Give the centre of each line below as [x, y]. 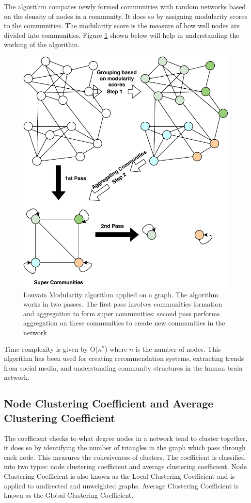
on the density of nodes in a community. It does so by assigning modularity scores [125, 16]
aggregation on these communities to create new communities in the [124, 323]
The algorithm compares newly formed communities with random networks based [125, 6]
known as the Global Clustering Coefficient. [69, 495]
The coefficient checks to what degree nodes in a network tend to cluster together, [126, 438]
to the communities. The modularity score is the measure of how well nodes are [122, 25]
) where [116, 349]
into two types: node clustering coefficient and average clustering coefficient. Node [125, 466]
